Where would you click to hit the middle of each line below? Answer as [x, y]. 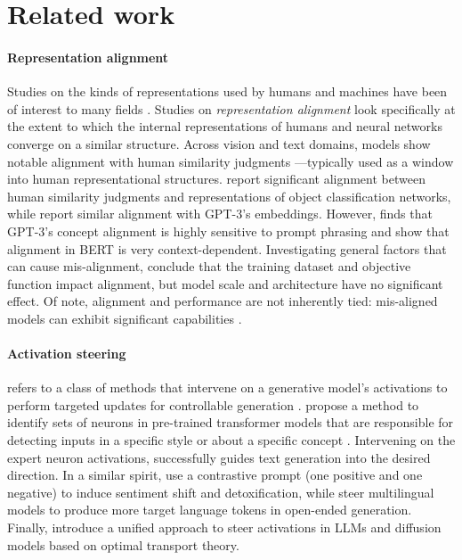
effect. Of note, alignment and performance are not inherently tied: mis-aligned [223, 301]
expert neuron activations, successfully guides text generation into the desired [219, 457]
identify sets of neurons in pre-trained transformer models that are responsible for [231, 422]
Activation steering [67, 354]
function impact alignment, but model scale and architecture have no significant [225, 283]
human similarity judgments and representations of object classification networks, [229, 196]
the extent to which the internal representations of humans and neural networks [225, 126]
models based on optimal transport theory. [123, 544]
